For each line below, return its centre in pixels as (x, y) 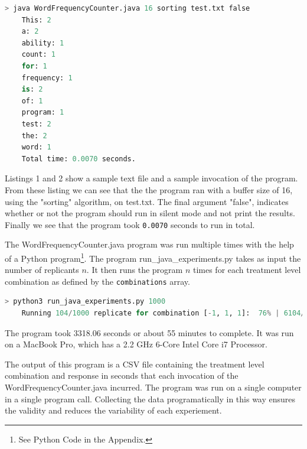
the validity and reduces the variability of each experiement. (113, 410)
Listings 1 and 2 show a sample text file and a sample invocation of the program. (151, 178)
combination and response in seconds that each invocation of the (122, 375)
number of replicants (42, 270)
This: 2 (36, 20)
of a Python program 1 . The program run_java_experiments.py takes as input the (153, 257)
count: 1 (38, 55)
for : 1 (34, 66)
